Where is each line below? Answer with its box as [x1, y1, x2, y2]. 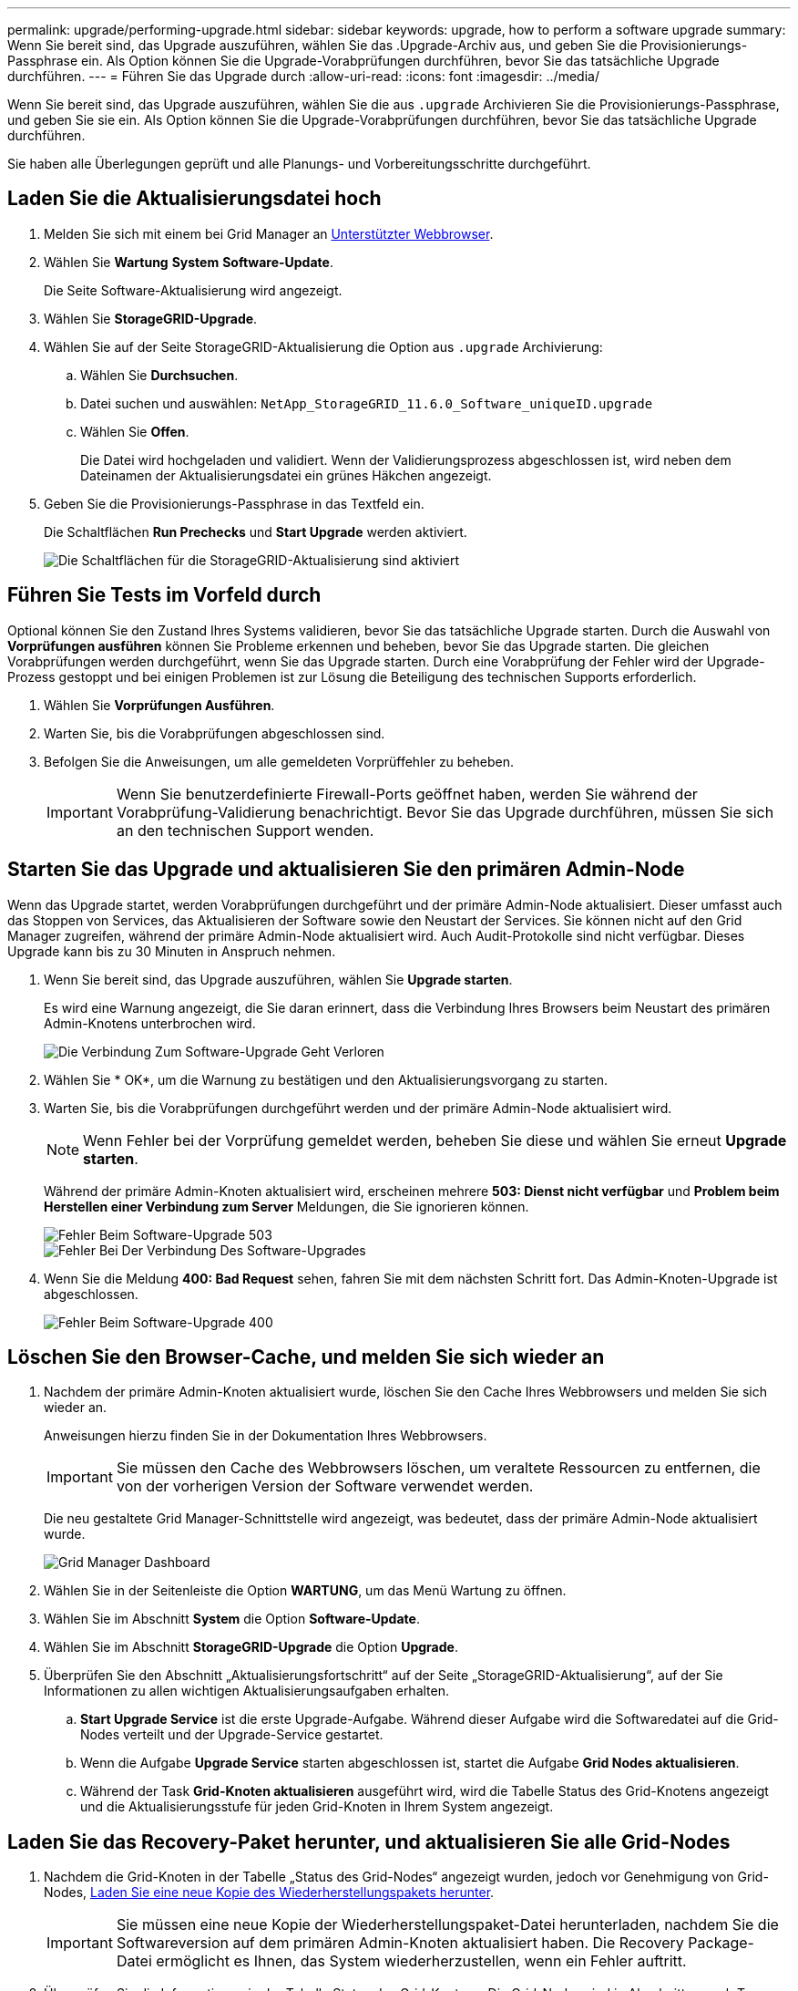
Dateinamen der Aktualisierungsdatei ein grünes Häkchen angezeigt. [80, 467, 492, 483]
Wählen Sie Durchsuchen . [80, 366, 239, 383]
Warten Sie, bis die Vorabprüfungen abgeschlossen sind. [44, 725, 385, 741]
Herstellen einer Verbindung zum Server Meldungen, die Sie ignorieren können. [44, 1198, 529, 1214]
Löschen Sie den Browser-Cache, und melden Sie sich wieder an [7, 1345, 605, 1368]
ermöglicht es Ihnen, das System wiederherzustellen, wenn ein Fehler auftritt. [156, 1952, 687, 1971]
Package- [688, 1934, 754, 1953]
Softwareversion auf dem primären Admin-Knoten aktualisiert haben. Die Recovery [116, 1934, 684, 1953]
